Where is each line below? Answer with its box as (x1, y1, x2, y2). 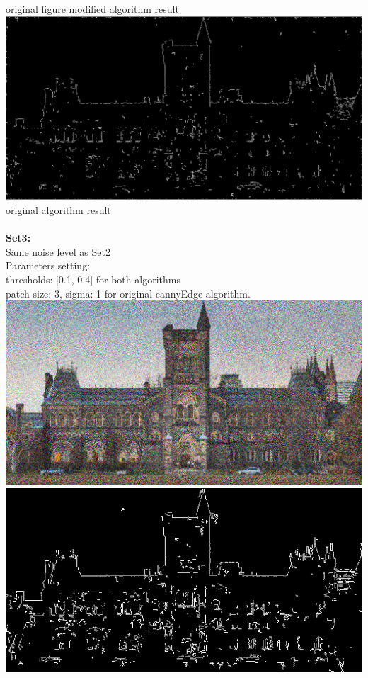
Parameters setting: (6, 258, 91, 273)
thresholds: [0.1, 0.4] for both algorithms (6, 272, 180, 287)
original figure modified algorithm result (6, 1, 179, 16)
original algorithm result (6, 203, 111, 217)
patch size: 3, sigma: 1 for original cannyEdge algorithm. (6, 286, 251, 300)
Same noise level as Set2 (6, 244, 110, 259)
